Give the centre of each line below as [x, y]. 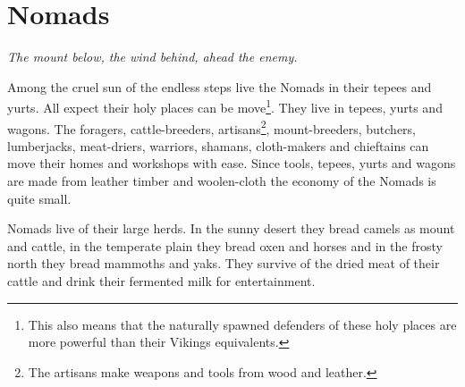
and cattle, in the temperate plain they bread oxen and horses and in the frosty [225, 245]
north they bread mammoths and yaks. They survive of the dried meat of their [224, 263]
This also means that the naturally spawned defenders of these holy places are [242, 324]
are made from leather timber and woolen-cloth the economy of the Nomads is [222, 181]
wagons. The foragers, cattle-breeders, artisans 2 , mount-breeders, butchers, [212, 127]
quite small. [39, 198]
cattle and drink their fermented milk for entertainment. [161, 280]
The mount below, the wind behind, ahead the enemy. [152, 57]
